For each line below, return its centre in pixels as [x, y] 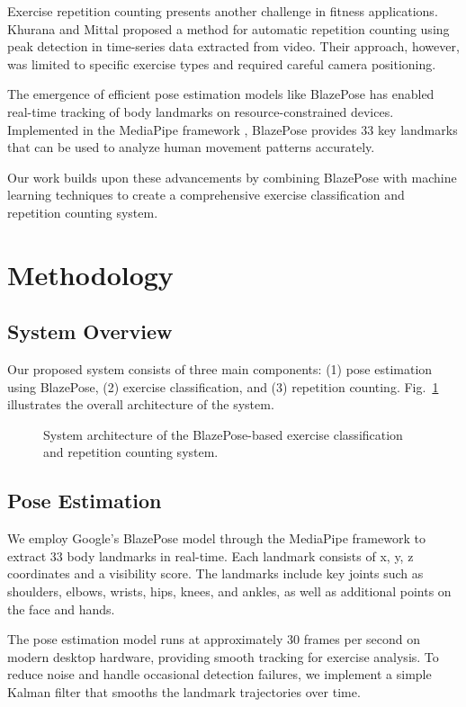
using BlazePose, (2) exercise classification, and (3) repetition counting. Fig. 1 [223, 386]
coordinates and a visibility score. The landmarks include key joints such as [215, 573]
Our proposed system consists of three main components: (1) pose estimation [220, 369]
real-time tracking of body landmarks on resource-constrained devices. [201, 111]
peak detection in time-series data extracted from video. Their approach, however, [233, 46]
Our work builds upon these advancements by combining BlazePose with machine [232, 177]
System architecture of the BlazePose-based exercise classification [223, 434]
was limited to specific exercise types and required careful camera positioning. [222, 63]
